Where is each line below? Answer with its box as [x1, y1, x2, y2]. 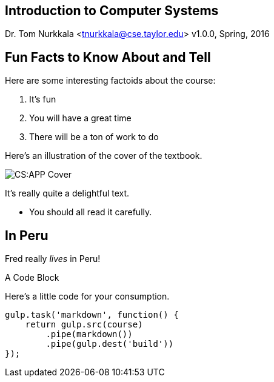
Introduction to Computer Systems [5, 3, 219, 18]
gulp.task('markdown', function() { [5, 310, 179, 320]
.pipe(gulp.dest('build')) [45, 339, 174, 349]
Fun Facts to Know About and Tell [5, 49, 211, 65]
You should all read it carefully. [29, 207, 152, 218]
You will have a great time [29, 113, 132, 124]
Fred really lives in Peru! [5, 253, 101, 264]
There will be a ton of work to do [29, 132, 159, 142]
